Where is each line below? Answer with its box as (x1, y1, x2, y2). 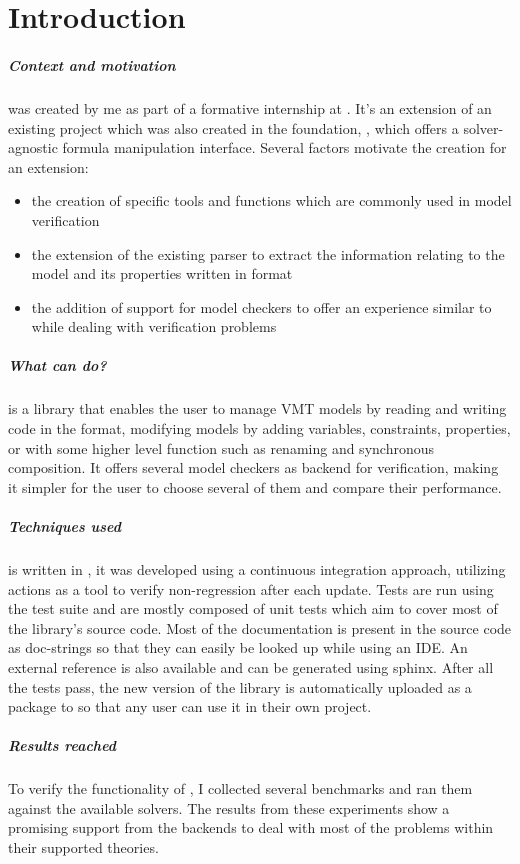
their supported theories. (8, 837, 159, 858)
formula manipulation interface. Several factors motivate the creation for (62, 137, 507, 158)
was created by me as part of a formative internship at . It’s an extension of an (8, 97, 492, 118)
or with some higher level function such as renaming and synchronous (8, 437, 434, 458)
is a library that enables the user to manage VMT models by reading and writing (8, 398, 507, 419)
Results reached (8, 735, 117, 756)
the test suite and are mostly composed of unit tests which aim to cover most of (8, 598, 498, 619)
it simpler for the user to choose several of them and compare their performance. (8, 476, 502, 497)
